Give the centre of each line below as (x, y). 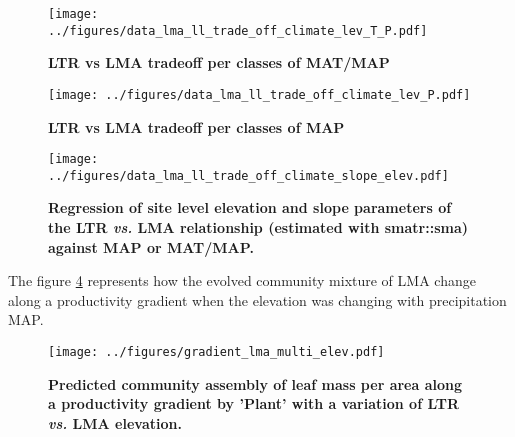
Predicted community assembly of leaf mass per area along (255, 383)
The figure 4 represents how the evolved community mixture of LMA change (242, 280)
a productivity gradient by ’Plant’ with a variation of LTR (254, 403)
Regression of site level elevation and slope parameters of (250, 207)
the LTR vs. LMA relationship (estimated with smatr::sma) (258, 227)
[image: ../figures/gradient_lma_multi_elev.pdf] (216, 352)
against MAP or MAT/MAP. (151, 246)
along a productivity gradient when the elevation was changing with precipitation (257, 299)
